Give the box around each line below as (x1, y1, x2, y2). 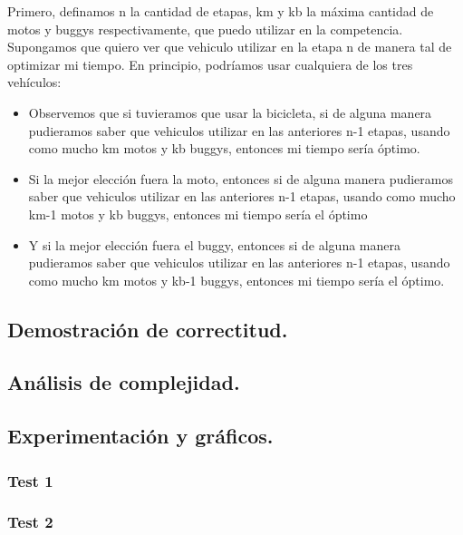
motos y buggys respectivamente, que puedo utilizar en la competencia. (7, 19, 403, 38)
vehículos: (7, 73, 62, 92)
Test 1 (7, 469, 53, 491)
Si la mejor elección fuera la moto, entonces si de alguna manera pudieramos (28, 169, 453, 188)
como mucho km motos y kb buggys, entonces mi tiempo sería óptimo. (28, 139, 420, 158)
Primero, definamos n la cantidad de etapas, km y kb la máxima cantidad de (7, 2, 434, 20)
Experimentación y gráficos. (7, 422, 274, 450)
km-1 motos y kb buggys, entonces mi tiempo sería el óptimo (28, 204, 368, 223)
